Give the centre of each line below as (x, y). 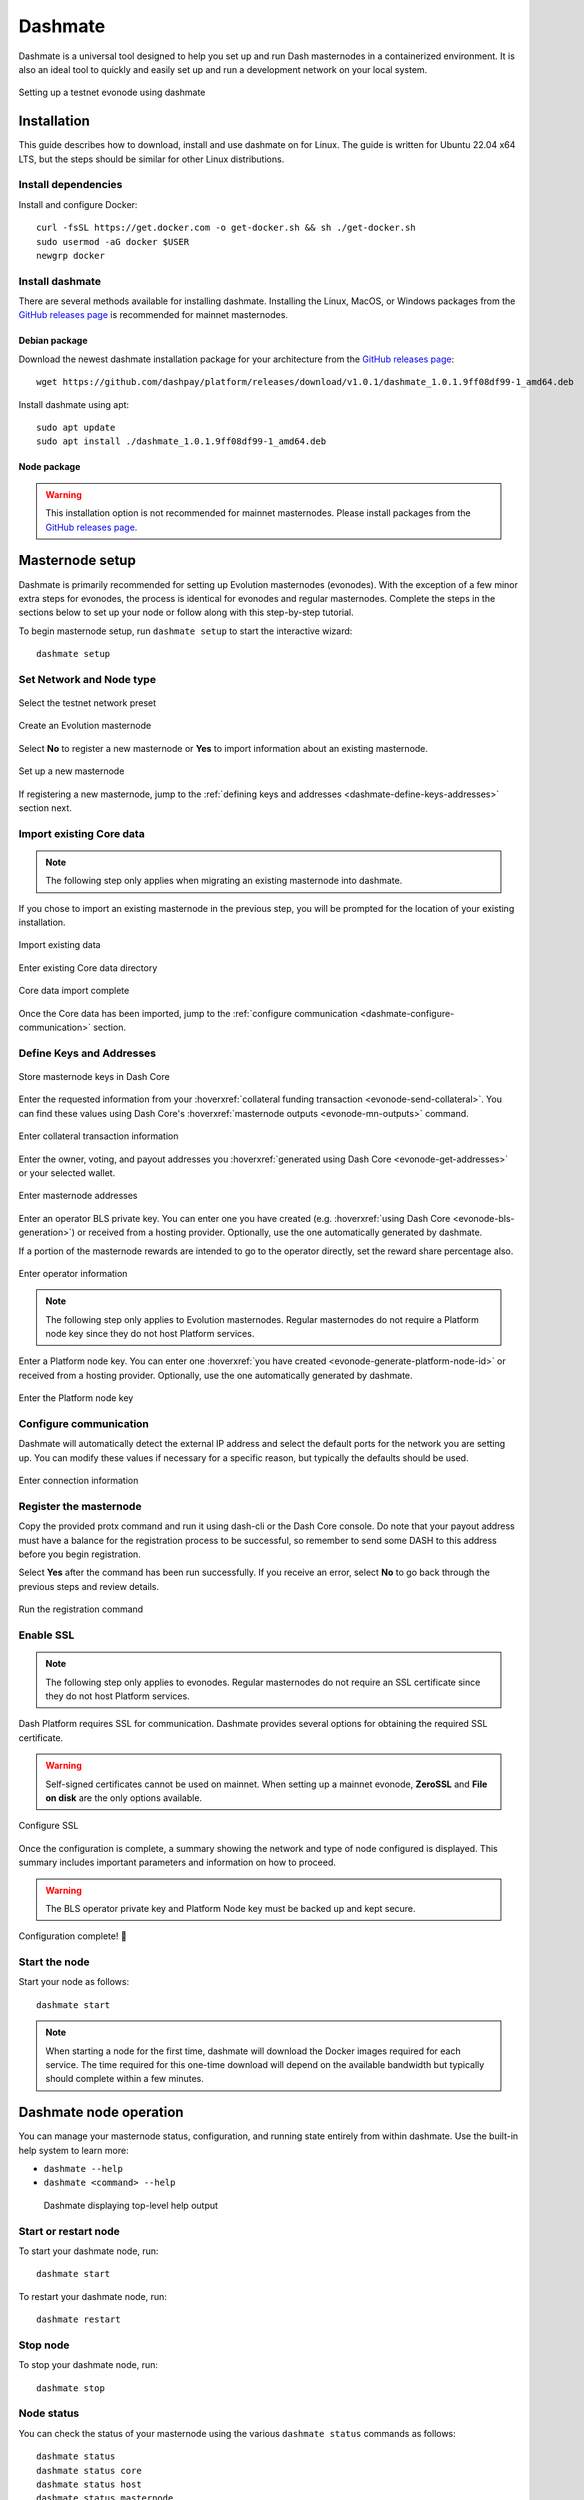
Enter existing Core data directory (88, 967)
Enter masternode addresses (78, 1196)
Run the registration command (81, 1609)
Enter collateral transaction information (98, 1136)
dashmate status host (89, 2484)
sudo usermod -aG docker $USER (113, 241)
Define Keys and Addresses (87, 1053)
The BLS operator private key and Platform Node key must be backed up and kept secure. (230, 1908)
